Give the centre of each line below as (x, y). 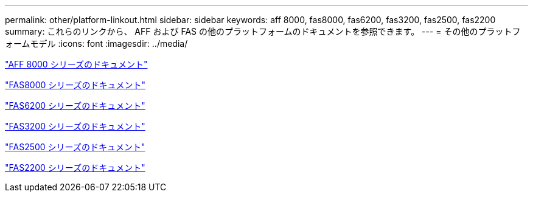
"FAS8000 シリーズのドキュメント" (75, 85)
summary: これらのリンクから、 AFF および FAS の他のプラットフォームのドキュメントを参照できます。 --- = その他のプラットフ (263, 31)
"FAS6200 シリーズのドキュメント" (75, 105)
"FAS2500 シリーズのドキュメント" (75, 147)
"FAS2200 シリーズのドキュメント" (75, 168)
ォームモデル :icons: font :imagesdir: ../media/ (96, 43)
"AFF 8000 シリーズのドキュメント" (76, 64)
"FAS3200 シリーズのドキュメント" (75, 126)
